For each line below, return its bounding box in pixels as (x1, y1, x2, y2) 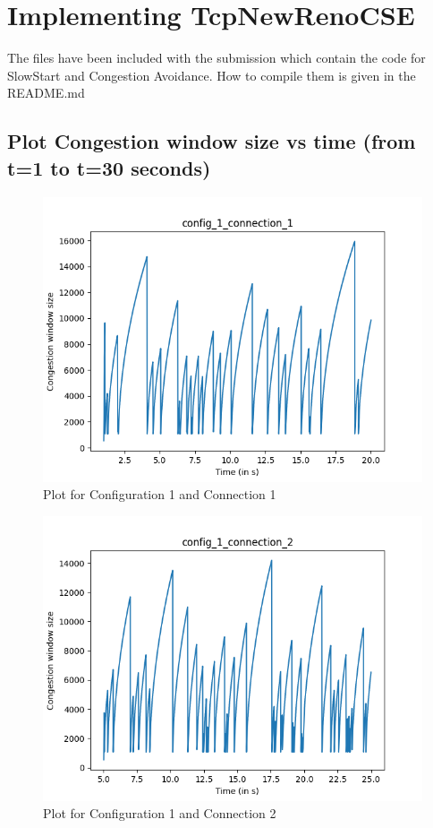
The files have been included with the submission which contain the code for (7, 48, 426, 67)
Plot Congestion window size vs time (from (7, 127, 416, 155)
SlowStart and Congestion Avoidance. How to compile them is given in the (7, 65, 416, 84)
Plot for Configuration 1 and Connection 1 (43, 485, 276, 504)
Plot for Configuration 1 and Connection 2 (43, 804, 276, 823)
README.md (7, 83, 85, 102)
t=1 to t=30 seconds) (7, 153, 211, 181)
